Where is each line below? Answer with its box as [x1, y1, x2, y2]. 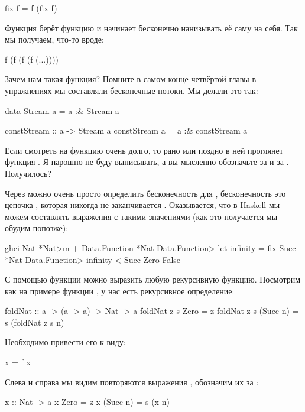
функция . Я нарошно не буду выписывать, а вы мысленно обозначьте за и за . [5, 155, 289, 168]
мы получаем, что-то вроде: [5, 33, 104, 46]
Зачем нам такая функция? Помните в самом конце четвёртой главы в [5, 73, 257, 85]
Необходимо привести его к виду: [5, 336, 126, 348]
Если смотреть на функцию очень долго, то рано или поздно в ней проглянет [5, 144, 283, 156]
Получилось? [5, 167, 51, 179]
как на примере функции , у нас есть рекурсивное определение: [5, 284, 235, 297]
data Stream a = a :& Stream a [5, 104, 119, 116]
